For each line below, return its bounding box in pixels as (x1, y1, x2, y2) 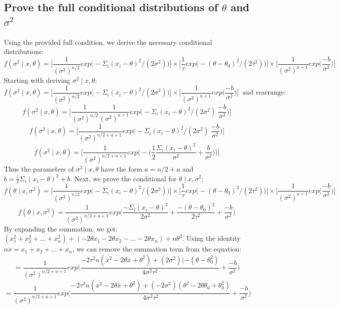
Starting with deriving (4, 75, 70, 85)
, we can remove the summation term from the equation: (72, 244, 241, 254)
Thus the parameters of (4, 163, 74, 174)
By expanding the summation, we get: (4, 223, 118, 233)
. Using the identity (182, 233, 240, 243)
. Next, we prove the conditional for (70, 173, 177, 183)
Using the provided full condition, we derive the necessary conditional (4, 37, 212, 47)
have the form (100, 163, 142, 174)
